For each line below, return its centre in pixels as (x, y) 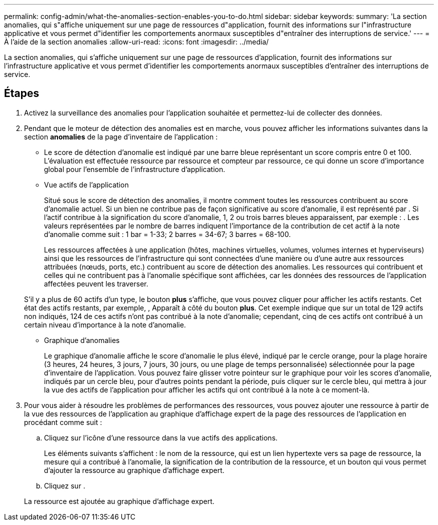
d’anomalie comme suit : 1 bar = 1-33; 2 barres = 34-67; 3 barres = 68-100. (167, 234)
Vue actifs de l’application (86, 184)
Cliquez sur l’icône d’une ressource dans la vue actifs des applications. (161, 437)
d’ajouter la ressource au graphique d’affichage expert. (134, 470)
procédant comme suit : (63, 422)
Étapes (22, 93)
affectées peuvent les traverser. (96, 283)
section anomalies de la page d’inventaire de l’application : (121, 136)
